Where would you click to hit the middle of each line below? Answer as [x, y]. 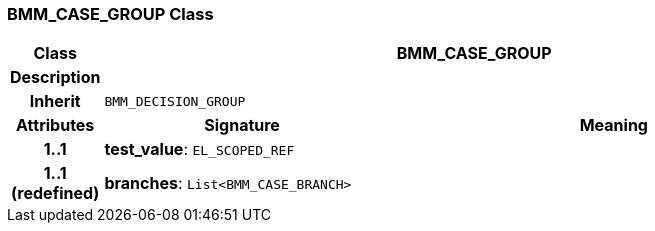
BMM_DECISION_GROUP [175, 101]
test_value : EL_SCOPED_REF [199, 149]
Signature [242, 125]
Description [55, 77]
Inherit [55, 101]
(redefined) [55, 193]
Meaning [613, 125]
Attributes [55, 125]
